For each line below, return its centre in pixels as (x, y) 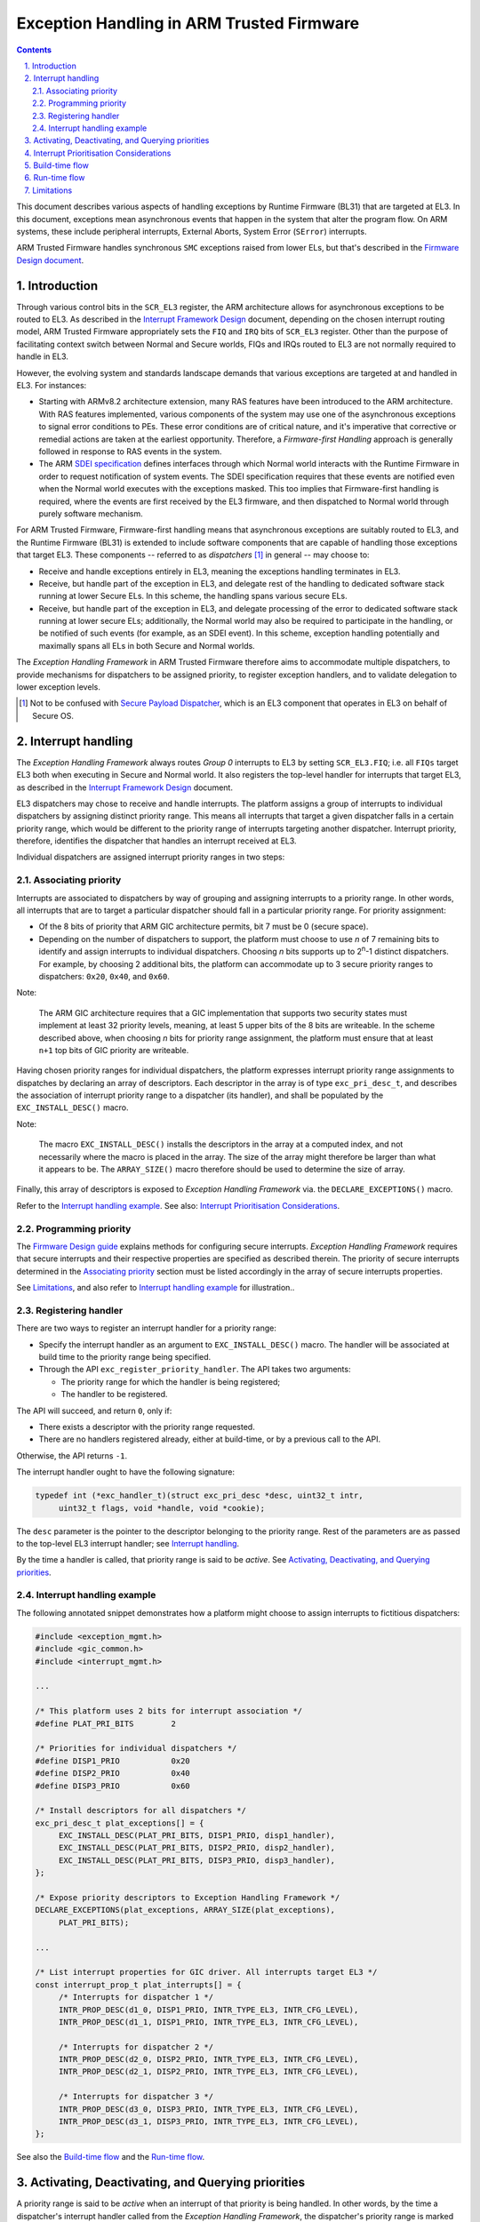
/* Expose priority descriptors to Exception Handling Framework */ (188, 1898)
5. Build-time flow (56, 165)
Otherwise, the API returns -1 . (72, 1455)
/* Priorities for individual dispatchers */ (136, 1748)
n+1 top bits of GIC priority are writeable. (114, 1050)
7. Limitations (48, 190)
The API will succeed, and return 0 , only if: (94, 1411)
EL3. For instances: (52, 386)
